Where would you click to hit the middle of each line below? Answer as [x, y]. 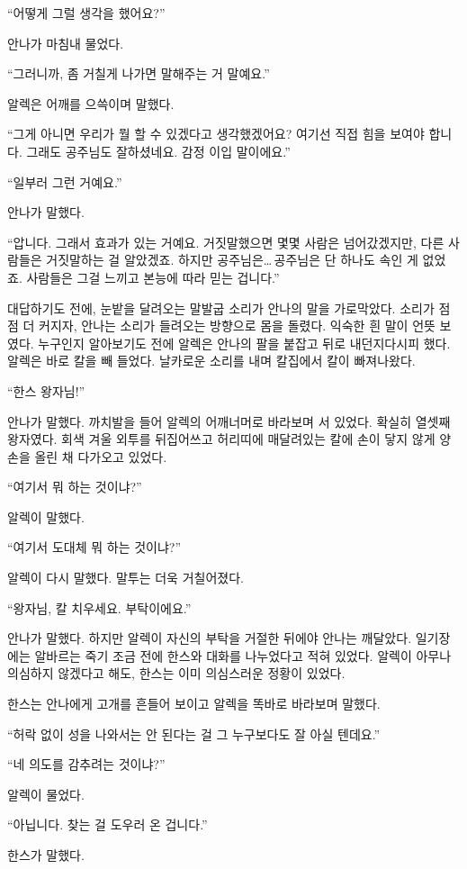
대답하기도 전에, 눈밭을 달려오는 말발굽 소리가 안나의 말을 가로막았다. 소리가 [221, 308]
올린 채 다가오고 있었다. [101, 456]
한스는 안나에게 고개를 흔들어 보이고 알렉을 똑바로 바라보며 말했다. [194, 704]
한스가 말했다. [46, 855]
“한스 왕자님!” [46, 390]
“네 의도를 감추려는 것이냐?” [86, 764]
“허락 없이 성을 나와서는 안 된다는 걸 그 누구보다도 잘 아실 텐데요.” [194, 733]
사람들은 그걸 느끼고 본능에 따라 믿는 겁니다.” [153, 277]
